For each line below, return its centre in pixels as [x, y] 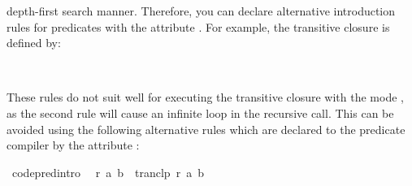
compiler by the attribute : [73, 145]
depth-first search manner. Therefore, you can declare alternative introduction [201, 11]
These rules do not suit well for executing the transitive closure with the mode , [205, 97]
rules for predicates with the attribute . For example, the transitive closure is [198, 26]
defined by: [34, 43]
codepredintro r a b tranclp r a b [108, 172]
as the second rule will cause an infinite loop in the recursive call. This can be [200, 112]
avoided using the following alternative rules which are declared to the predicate [206, 129]
